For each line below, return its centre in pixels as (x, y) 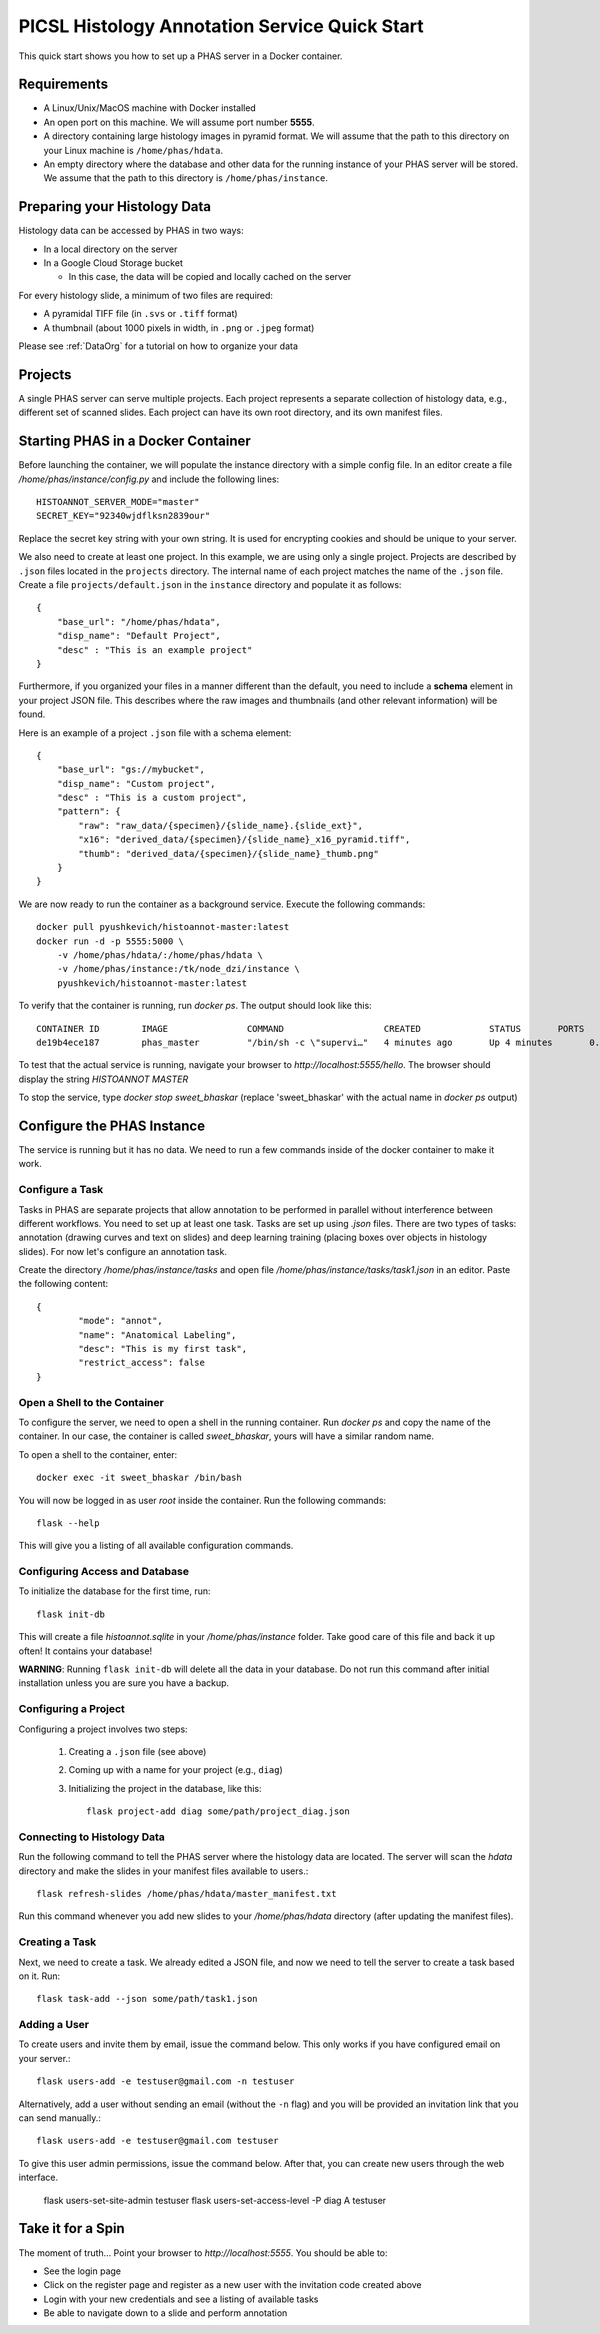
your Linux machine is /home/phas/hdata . (133, 150)
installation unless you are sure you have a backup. (124, 1683)
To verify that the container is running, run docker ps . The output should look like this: (195, 1006)
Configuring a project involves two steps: (103, 1729)
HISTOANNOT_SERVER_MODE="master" (118, 502)
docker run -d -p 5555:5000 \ (110, 941)
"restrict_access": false (141, 1363)
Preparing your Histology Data (115, 206)
